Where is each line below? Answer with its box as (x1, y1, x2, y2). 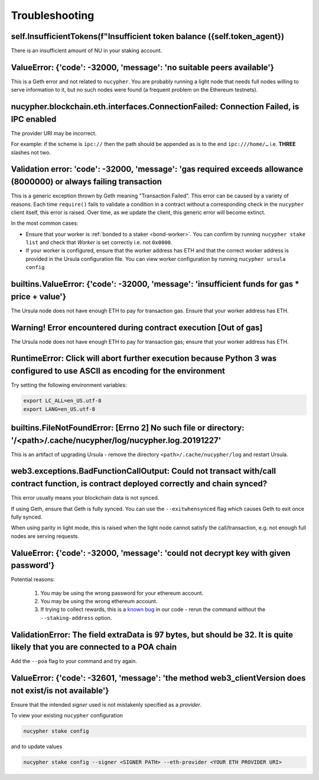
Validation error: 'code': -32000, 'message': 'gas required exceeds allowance (11, 164, 304, 174)
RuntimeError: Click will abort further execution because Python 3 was (11, 354, 277, 364)
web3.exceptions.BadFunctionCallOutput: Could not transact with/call (11, 466, 276, 476)
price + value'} (11, 292, 67, 302)
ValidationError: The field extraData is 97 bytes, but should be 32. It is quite (11, 630, 294, 640)
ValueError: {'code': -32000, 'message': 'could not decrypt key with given (11, 548, 291, 558)
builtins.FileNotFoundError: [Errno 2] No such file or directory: (11, 423, 245, 433)
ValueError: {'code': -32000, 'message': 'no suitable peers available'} (11, 62, 275, 72)
